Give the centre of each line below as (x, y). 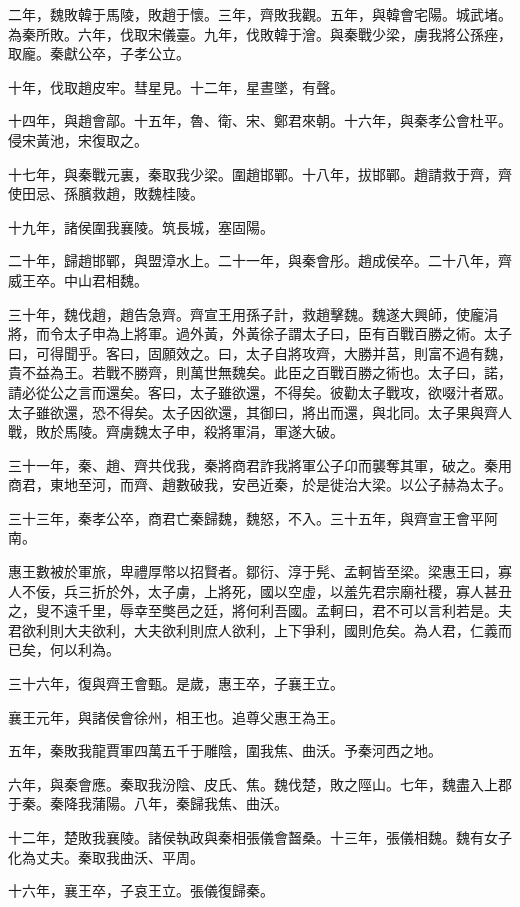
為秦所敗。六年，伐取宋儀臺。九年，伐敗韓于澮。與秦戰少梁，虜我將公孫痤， (260, 33)
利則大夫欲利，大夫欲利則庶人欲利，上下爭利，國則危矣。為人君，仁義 (266, 629)
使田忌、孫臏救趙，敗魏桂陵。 (106, 193)
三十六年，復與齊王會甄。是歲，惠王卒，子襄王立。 (176, 683)
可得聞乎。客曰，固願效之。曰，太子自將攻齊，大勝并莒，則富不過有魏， (273, 352)
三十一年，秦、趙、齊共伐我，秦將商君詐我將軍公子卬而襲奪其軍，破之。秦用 (260, 464)
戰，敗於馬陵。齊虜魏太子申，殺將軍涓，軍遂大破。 (176, 431)
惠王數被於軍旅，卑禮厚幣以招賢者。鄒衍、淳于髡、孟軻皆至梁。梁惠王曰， (253, 571)
